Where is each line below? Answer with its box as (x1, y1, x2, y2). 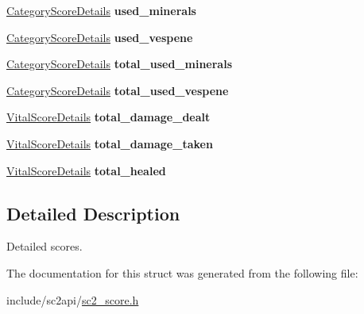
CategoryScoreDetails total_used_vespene (6, 82, 229, 98)
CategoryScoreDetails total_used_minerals (6, 56, 232, 72)
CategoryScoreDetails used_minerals (6, 2, 196, 18)
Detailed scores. (6, 238, 83, 255)
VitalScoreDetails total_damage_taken (6, 135, 213, 151)
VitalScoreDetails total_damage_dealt (6, 109, 211, 125)
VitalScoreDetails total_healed (6, 162, 166, 178)
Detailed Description (6, 201, 180, 225)
